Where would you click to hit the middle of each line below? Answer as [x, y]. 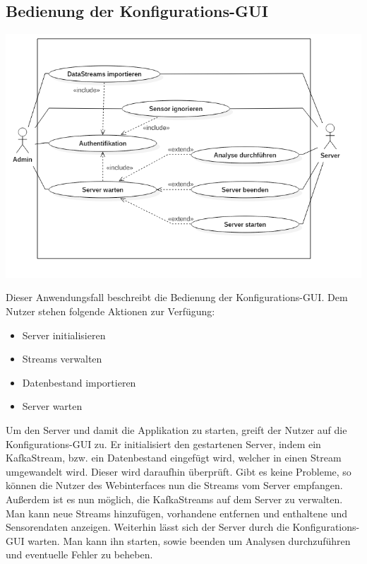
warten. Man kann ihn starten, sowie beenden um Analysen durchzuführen [189, 540]
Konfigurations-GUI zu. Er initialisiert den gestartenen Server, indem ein [163, 443]
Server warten [52, 406]
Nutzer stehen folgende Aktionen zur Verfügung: [110, 311]
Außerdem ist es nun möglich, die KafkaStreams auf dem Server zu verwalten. [174, 499]
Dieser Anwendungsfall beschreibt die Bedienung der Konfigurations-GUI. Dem [177, 297]
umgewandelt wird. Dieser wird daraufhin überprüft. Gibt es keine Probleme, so [179, 471]
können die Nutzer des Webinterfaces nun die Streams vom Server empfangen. [174, 485]
